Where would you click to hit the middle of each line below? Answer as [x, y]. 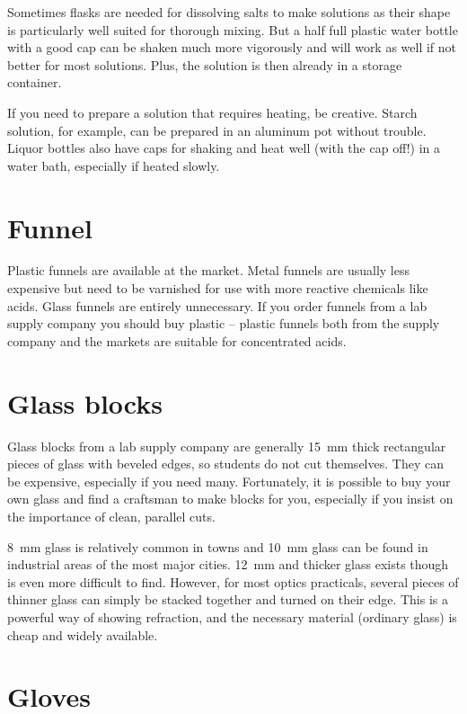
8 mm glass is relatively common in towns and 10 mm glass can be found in [218, 546]
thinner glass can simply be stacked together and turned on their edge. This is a [228, 599]
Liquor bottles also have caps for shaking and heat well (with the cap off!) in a [224, 148]
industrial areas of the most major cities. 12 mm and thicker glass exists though [228, 564]
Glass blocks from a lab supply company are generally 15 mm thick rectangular [227, 446]
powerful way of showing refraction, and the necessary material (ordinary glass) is [232, 616]
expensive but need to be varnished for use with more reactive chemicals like [218, 288]
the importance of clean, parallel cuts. [111, 516]
